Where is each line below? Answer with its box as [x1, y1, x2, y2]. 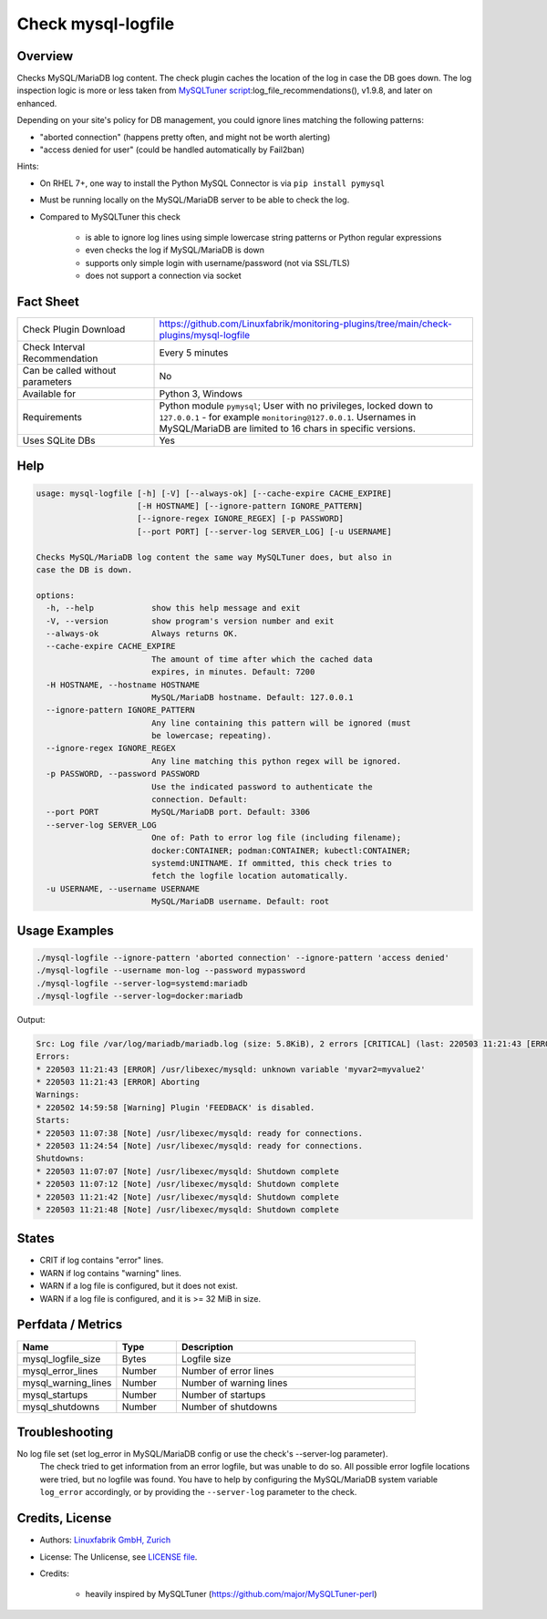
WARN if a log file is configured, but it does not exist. [39, 1281, 239, 1292]
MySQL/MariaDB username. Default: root [150, 896, 330, 907]
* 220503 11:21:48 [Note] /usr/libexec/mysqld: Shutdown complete [36, 1204, 339, 1214]
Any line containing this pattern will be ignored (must [150, 717, 412, 728]
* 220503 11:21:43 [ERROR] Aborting [36, 1077, 201, 1088]
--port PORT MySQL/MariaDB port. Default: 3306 [46, 807, 311, 818]
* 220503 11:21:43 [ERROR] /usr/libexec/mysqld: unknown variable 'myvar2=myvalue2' [36, 1064, 426, 1075]
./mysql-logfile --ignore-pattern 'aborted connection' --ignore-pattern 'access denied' [36, 953, 450, 963]
